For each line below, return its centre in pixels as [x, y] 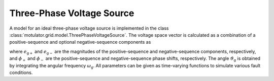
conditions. [21, 72]
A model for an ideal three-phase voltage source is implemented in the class [89, 28]
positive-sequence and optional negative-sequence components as [80, 42]
